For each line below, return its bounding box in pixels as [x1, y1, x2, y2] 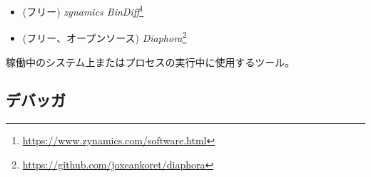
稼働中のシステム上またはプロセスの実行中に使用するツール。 [6, 54, 295, 69]
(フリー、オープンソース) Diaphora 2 [22, 28, 187, 45]
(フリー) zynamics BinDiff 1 [22, 2, 144, 18]
